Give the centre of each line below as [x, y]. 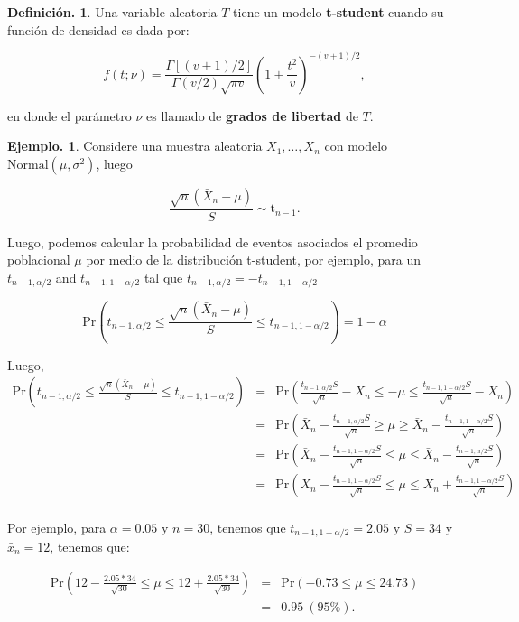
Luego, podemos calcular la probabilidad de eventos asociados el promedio [213, 241]
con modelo [356, 146]
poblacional [39, 260]
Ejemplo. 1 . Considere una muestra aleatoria [135, 146]
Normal [28, 165]
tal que [163, 277]
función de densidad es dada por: [98, 29]
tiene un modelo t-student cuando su [338, 12]
